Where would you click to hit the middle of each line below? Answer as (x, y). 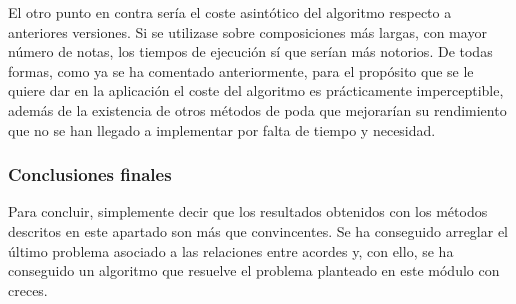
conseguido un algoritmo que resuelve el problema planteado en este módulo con (254, 270)
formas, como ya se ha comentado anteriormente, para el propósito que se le (241, 70)
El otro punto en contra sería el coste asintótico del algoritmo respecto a (230, 12)
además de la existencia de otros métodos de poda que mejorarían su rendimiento (257, 109)
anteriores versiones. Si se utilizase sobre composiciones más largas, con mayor (247, 31)
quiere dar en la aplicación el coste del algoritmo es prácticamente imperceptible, (256, 90)
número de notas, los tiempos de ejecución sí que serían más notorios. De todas (250, 51)
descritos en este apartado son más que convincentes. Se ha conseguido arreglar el (258, 230)
